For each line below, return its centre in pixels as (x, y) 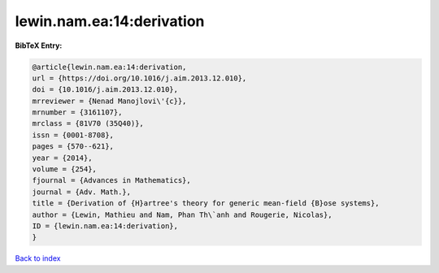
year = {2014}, (62, 158)
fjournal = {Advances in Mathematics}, (111, 180)
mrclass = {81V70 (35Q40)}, (88, 123)
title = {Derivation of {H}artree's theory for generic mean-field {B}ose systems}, (206, 204)
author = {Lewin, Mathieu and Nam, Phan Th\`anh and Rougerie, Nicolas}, (182, 214)
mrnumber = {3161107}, (77, 113)
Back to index (38, 258)
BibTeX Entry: (39, 45)
